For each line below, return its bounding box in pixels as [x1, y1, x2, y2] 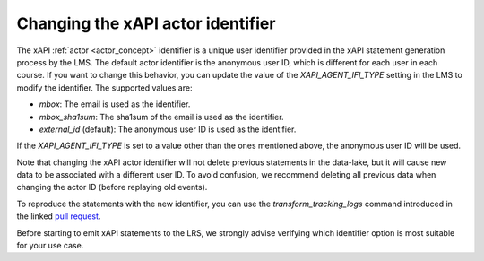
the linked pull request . [16, 211, 101, 222]
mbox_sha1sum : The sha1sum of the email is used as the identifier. [39, 111, 284, 122]
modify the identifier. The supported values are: [16, 82, 193, 93]
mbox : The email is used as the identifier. [39, 99, 191, 109]
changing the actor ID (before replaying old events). [16, 182, 208, 193]
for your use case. [16, 240, 84, 251]
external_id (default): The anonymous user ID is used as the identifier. [39, 124, 297, 135]
